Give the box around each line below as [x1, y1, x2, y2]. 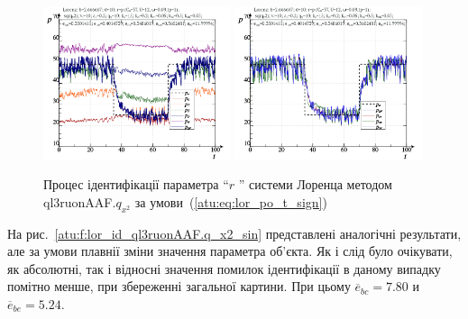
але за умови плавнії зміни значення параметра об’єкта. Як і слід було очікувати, [7, 242, 453, 260]
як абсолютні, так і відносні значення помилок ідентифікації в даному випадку [7, 259, 441, 278]
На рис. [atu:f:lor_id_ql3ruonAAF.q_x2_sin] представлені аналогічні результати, [7, 223, 462, 242]
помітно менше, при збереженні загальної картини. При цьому [7, 277, 351, 296]
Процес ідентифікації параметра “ [43, 175, 229, 194]
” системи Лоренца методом [238, 175, 392, 194]
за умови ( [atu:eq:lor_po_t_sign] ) [134, 192, 327, 211]
